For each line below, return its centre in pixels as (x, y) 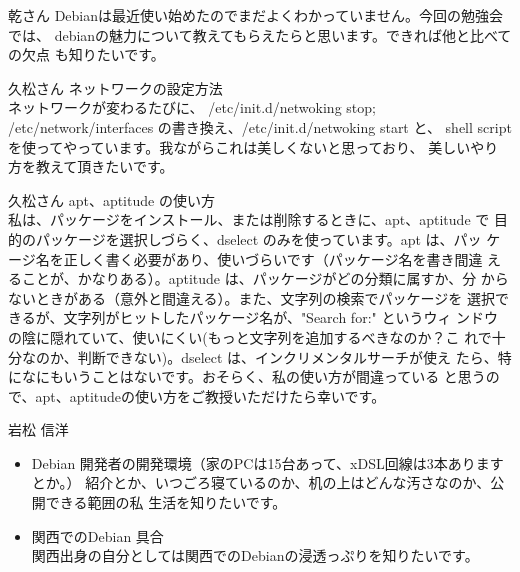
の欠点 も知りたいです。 (86, 54)
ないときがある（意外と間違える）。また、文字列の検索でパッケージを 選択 (251, 297)
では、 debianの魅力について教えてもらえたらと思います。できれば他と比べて (260, 34)
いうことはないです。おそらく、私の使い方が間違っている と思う (274, 376)
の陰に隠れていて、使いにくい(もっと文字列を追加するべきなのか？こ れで (250, 336)
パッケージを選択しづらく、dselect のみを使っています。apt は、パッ (258, 238)
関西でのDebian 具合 (97, 535)
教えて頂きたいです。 (104, 166)
